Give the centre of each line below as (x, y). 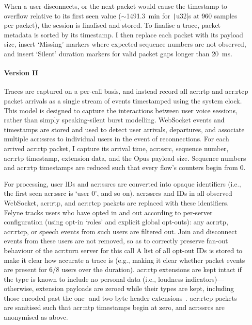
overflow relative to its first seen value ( (63, 15)
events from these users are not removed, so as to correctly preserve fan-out (116, 241)
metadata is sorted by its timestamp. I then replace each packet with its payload (124, 34)
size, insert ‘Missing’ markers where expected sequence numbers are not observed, (125, 44)
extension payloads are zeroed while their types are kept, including (135, 288)
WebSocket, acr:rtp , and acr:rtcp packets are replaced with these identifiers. (117, 202)
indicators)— (205, 279)
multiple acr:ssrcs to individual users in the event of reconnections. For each (117, 139)
